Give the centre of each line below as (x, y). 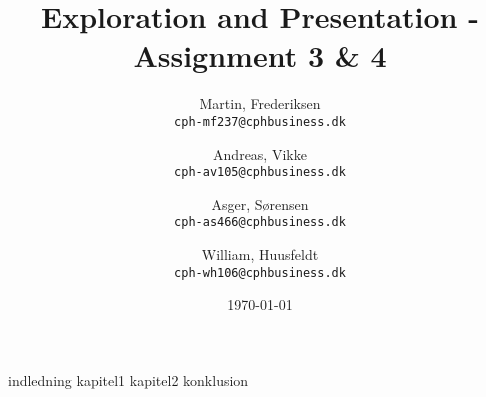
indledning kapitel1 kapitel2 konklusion (128, 379)
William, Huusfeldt (260, 254)
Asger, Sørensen (260, 203)
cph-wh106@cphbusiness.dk (260, 272)
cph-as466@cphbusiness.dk (260, 222)
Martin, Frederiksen (260, 103)
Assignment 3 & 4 (260, 55)
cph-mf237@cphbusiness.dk (260, 121)
